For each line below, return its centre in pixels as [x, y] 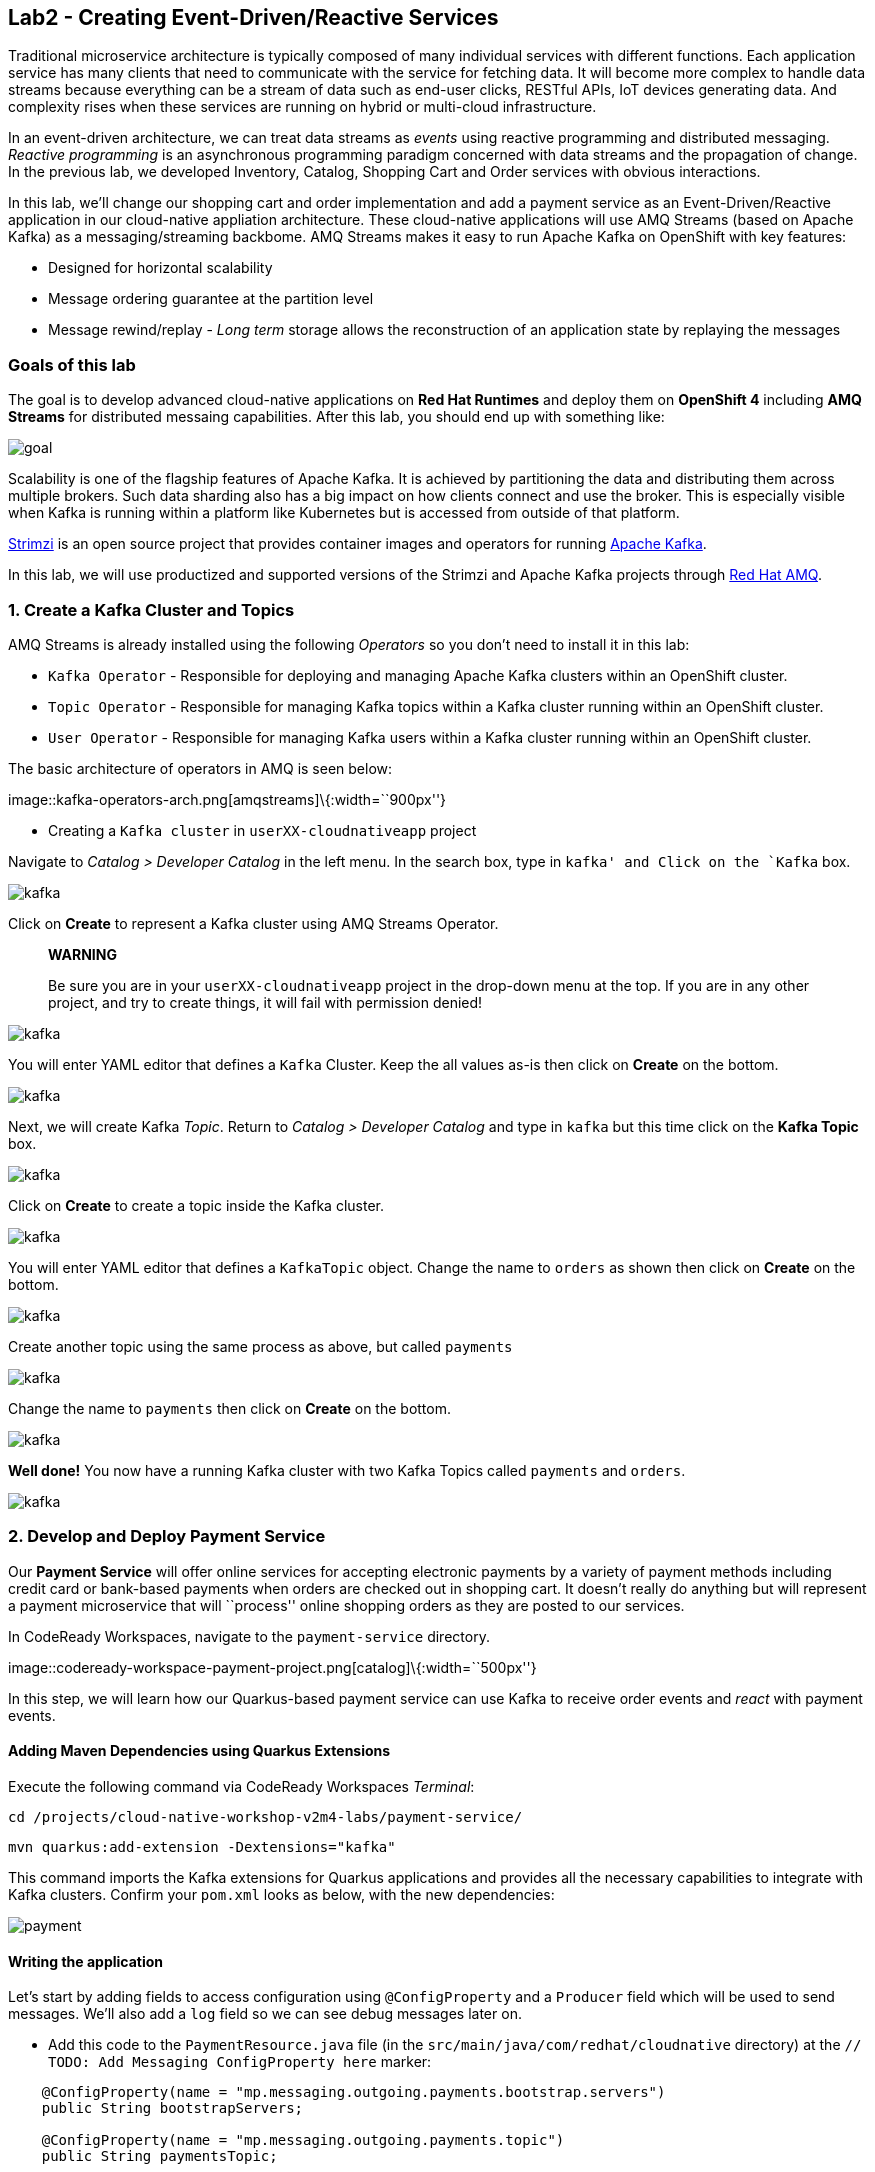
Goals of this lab [72, 364]
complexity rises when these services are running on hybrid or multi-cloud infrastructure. [302, 107]
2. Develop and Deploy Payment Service [167, 1536]
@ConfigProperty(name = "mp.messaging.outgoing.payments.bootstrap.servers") [353, 2092]
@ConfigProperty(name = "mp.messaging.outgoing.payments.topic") [303, 2140]
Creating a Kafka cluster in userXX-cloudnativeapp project [262, 830]
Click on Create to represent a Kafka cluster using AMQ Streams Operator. [253, 923]
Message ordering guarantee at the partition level [211, 299]
